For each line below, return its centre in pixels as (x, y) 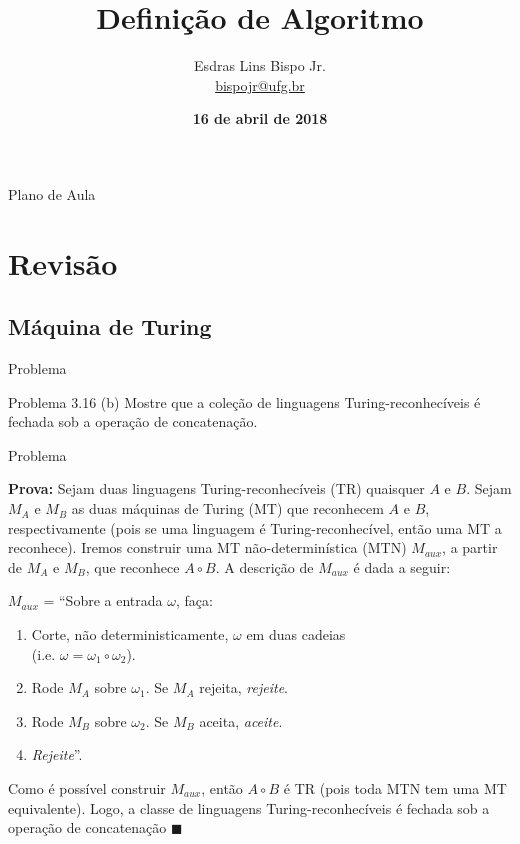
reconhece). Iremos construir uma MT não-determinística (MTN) (207, 547)
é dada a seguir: (402, 566)
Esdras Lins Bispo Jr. (260, 65)
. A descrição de (264, 566)
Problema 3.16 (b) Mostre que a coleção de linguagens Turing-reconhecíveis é (244, 401)
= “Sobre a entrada (103, 600)
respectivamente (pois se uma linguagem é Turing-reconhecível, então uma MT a (255, 527)
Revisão (63, 262)
